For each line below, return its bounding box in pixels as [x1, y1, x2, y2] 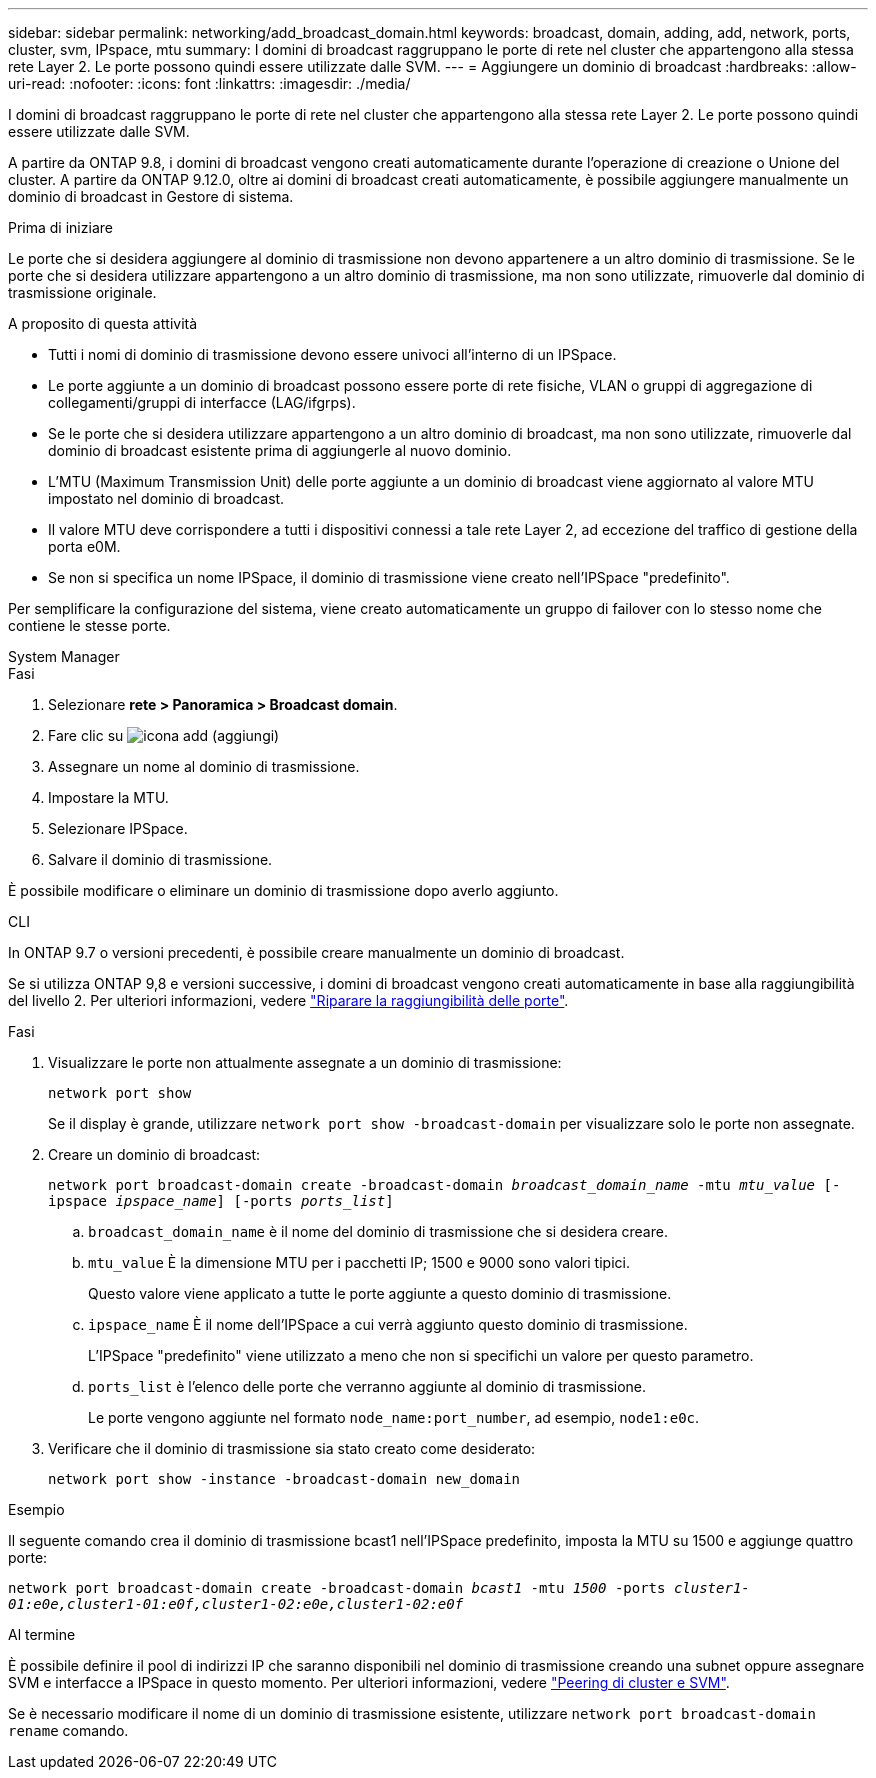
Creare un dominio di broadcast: [48, 1146, 261, 1163]
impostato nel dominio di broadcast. [48, 490, 285, 507]
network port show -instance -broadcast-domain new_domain [48, 1471, 521, 1487]
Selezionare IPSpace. [48, 820, 188, 837]
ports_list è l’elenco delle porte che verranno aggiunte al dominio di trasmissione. [88, 1378, 647, 1395]
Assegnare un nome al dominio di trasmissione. [48, 758, 360, 775]
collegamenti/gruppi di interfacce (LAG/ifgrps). [48, 394, 356, 411]
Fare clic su [48, 727, 124, 744]
